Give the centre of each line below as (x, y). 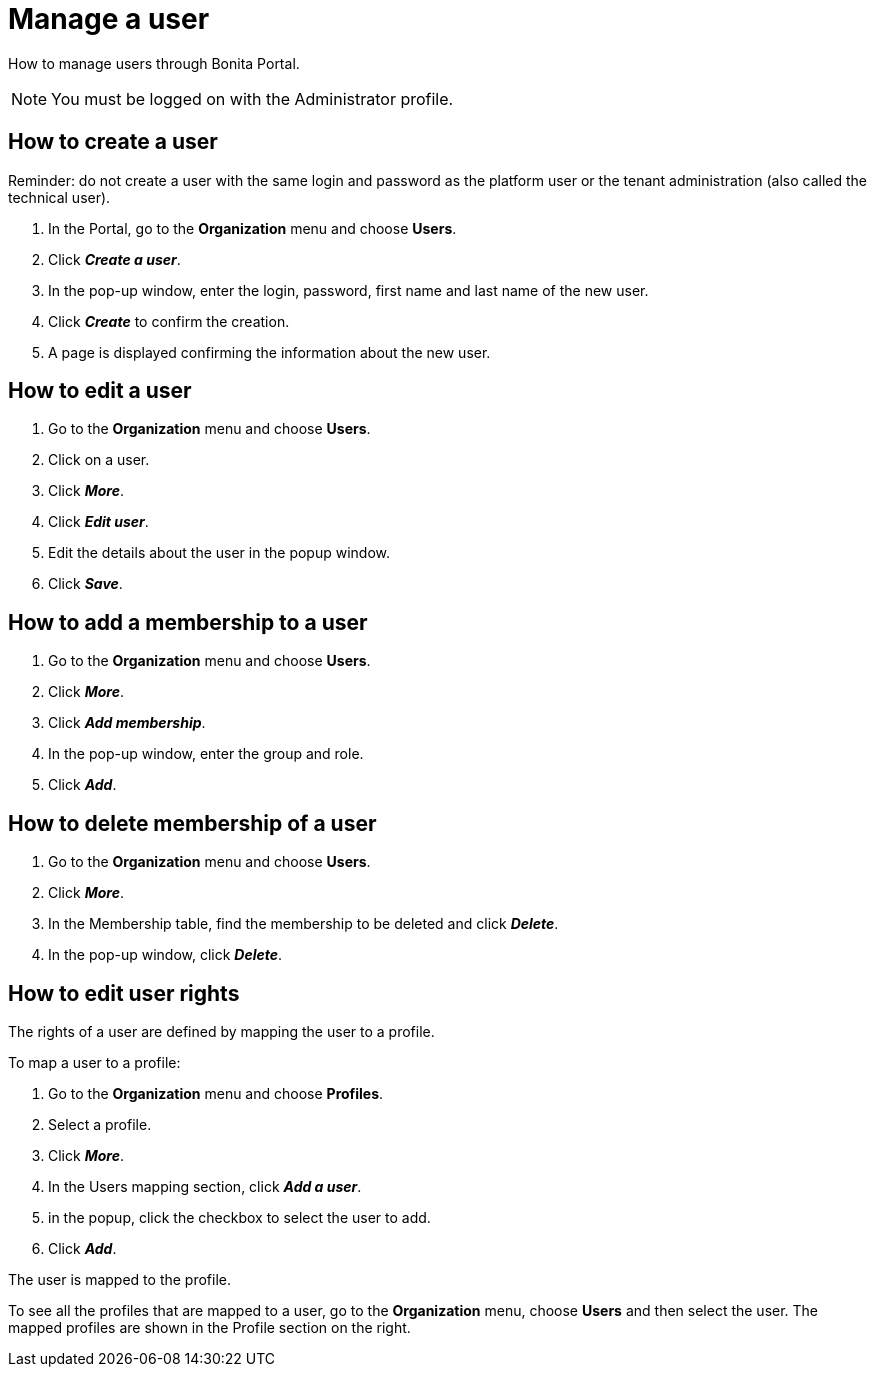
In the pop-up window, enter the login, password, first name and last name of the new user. (348, 290)
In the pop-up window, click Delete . (165, 955)
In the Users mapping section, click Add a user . (205, 1186)
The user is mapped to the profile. (120, 1279)
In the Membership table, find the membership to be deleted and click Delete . (303, 924)
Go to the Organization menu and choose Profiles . (216, 1093)
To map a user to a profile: (94, 1062)
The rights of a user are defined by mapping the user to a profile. (221, 1031)
